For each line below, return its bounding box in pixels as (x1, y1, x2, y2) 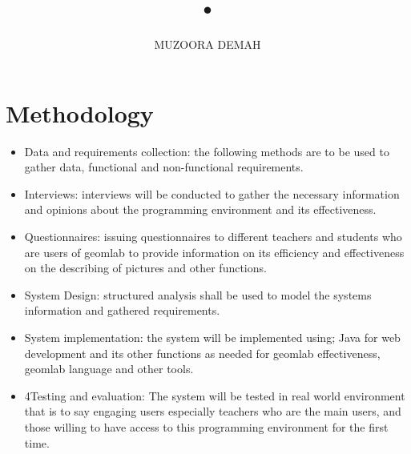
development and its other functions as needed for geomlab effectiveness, (24, 344, 381, 361)
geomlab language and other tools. (24, 360, 194, 377)
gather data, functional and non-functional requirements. (24, 159, 304, 175)
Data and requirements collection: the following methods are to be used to (24, 143, 389, 159)
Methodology (6, 96, 154, 129)
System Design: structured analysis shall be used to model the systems (24, 286, 372, 303)
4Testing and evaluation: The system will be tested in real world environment (24, 387, 405, 404)
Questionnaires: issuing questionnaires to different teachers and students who (24, 228, 402, 245)
